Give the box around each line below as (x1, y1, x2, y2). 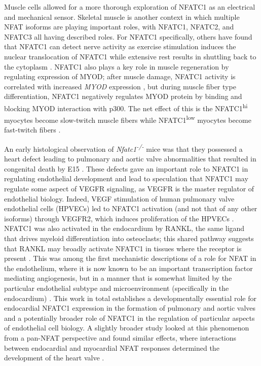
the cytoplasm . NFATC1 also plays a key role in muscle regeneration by (4, 61, 229, 72)
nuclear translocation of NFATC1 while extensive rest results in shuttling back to (4, 51, 256, 61)
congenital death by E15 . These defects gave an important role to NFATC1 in (4, 163, 248, 174)
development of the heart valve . (4, 352, 104, 363)
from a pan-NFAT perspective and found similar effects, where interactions (4, 332, 237, 343)
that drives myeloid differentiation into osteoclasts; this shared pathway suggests (4, 233, 254, 244)
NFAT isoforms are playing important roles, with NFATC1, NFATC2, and (4, 21, 234, 32)
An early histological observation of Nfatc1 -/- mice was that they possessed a (4, 142, 243, 154)
